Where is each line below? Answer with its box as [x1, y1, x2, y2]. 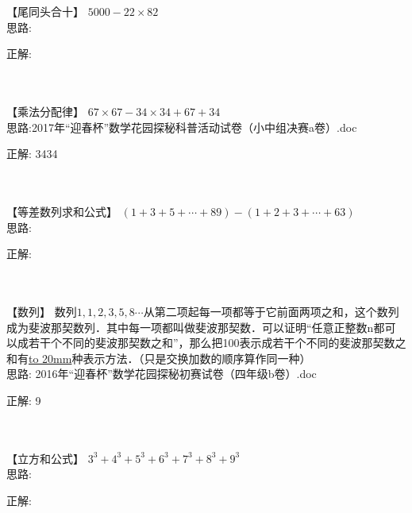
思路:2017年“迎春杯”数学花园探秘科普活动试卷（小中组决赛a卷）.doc [6, 118, 357, 135]
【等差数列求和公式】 [6, 202, 117, 219]
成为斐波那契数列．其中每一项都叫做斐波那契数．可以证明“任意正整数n [6, 318, 374, 335]
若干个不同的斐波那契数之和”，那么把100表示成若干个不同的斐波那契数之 [28, 334, 406, 351]
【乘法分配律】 [6, 102, 84, 119]
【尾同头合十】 [6, 3, 84, 19]
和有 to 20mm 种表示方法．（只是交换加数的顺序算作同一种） [6, 349, 311, 366]
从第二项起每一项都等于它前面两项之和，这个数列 [143, 303, 399, 319]
